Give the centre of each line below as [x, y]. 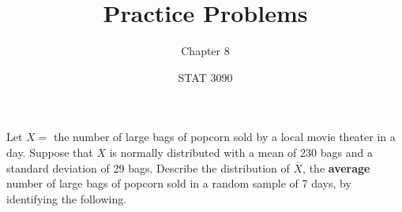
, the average [336, 167]
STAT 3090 [205, 77]
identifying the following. [67, 198]
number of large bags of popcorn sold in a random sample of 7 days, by [179, 183]
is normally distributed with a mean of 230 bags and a [241, 152]
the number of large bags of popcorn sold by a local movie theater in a [224, 137]
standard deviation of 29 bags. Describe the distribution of [148, 167]
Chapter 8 [205, 51]
